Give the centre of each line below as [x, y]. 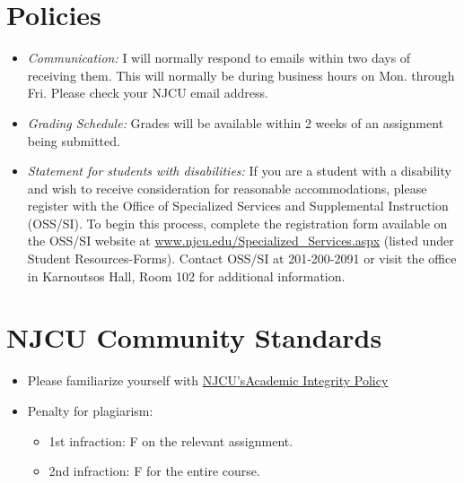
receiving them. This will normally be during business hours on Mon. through [241, 75]
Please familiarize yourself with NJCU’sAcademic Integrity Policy [208, 380]
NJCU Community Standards [194, 337]
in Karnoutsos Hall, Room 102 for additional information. [186, 276]
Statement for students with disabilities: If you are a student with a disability [239, 171]
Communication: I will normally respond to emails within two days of [219, 58]
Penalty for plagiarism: [90, 410]
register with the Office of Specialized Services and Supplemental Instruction [238, 206]
